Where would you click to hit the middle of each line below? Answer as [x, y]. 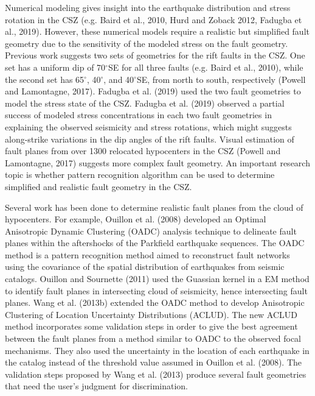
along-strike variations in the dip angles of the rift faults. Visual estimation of [150, 139]
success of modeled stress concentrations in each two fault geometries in [138, 115]
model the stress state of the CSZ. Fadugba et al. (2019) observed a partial [145, 103]
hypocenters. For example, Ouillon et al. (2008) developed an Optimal [136, 219]
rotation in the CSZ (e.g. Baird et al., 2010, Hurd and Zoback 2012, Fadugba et [154, 19]
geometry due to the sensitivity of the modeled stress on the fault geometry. [147, 43]
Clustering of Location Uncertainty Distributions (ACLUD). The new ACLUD [151, 314]
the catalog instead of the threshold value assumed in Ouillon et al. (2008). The [154, 362]
